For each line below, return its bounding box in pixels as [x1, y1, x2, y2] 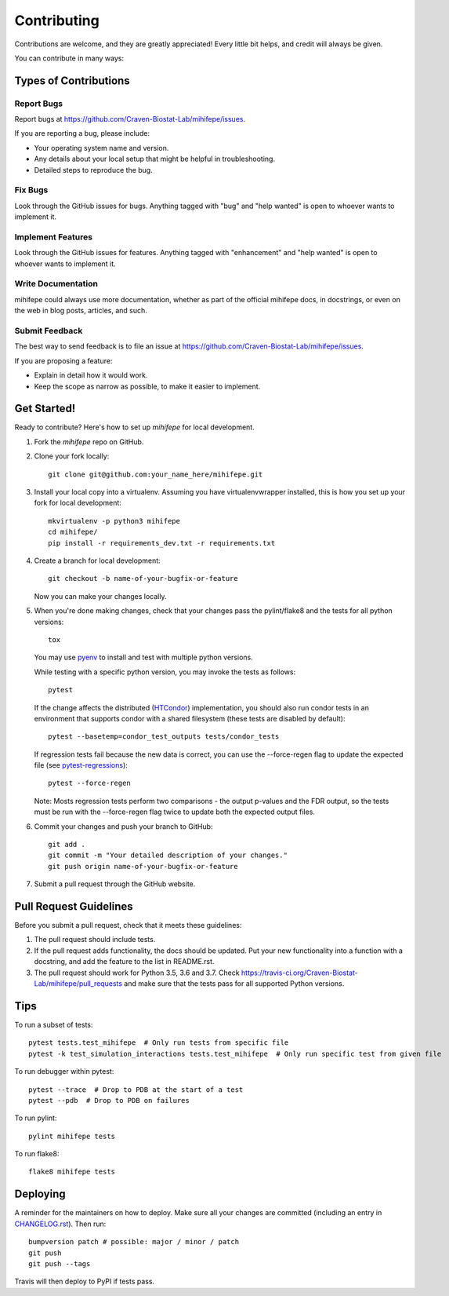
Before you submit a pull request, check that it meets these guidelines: [14, 921, 242, 930]
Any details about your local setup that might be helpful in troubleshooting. [34, 154, 276, 164]
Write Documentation [14, 279, 98, 290]
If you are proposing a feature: [14, 356, 113, 365]
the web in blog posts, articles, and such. [14, 306, 148, 316]
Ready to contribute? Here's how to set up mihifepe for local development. [14, 422, 255, 432]
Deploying [14, 1188, 66, 1201]
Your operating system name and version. [34, 143, 169, 152]
